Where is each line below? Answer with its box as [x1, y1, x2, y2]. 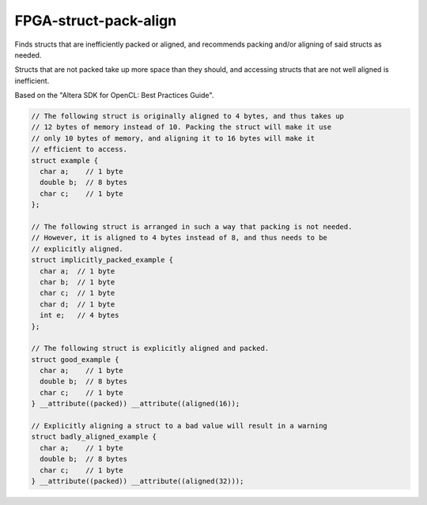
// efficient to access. [31, 145, 128, 154]
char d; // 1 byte [40, 300, 115, 308]
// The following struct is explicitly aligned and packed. [31, 344, 270, 353]
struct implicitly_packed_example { [31, 255, 174, 265]
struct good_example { [31, 355, 119, 364]
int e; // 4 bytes [40, 311, 119, 320]
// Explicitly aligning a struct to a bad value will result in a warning [31, 421, 328, 431]
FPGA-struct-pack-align [14, 12, 177, 29]
